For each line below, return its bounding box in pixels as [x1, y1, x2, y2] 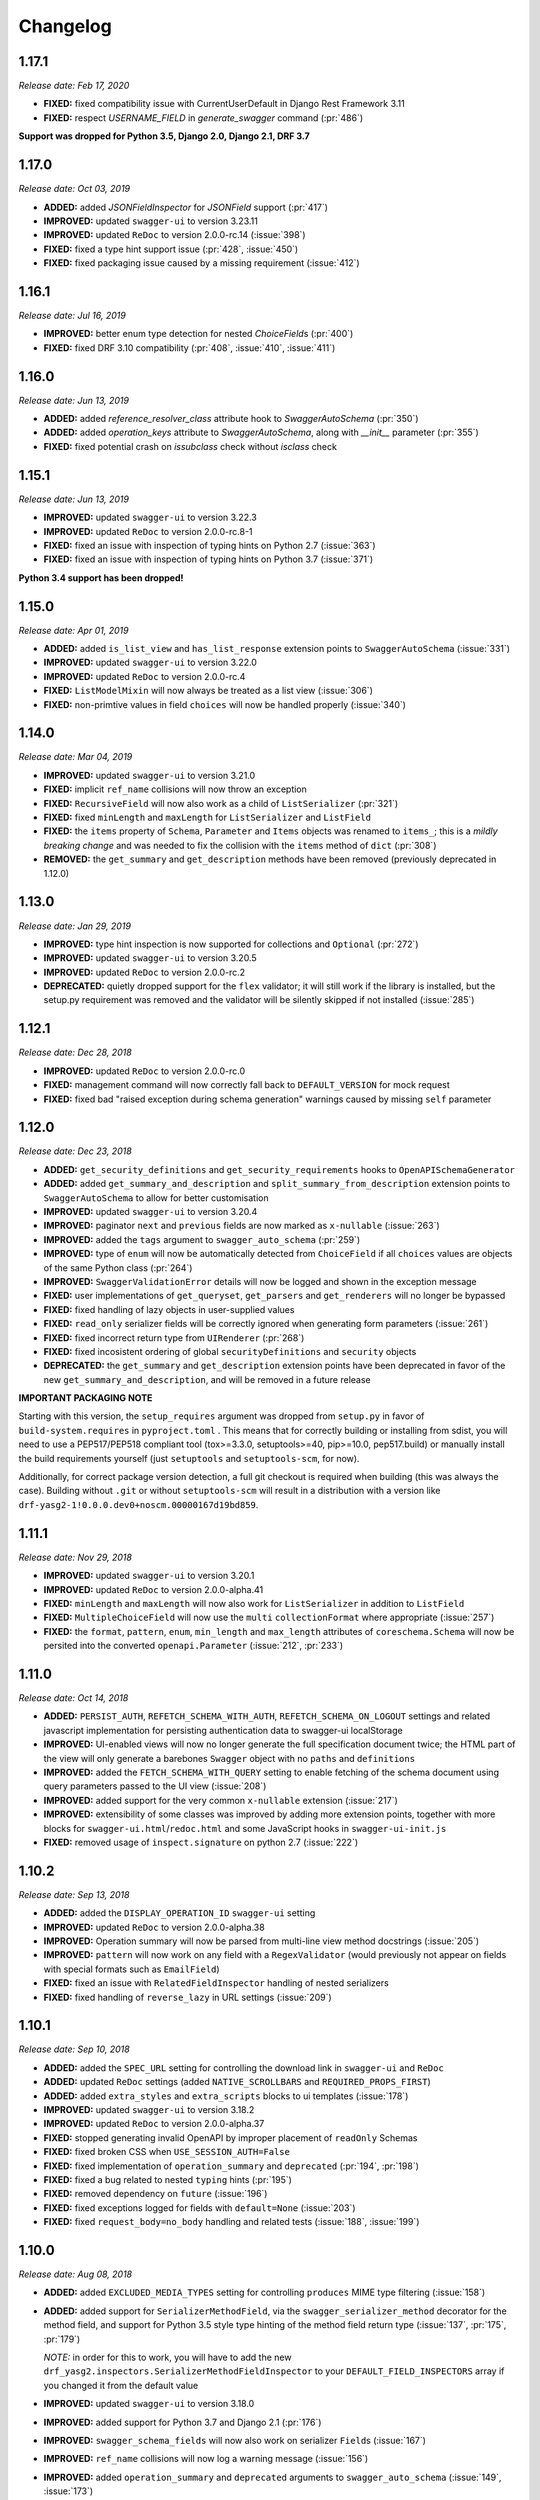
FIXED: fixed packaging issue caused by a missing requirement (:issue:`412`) [43, 257, 360, 269]
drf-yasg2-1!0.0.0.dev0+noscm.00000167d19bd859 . [18, 1498, 259, 1510]
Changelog [18, 15, 112, 37]
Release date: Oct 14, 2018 [18, 1691, 129, 1704]
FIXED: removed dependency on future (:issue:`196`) [43, 2188, 268, 2200]
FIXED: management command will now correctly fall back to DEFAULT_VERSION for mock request [43, 1079, 450, 1091]
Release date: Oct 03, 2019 [18, 183, 131, 195]
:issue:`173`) [43, 2485, 94, 2497]
